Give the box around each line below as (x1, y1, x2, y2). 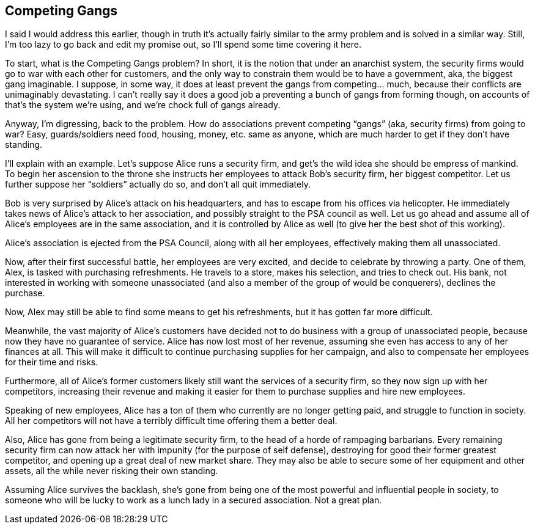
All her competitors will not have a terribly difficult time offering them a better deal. (5, 415, 338, 426)
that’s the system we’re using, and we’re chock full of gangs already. (5, 100, 281, 111)
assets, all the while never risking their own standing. (5, 465, 218, 476)
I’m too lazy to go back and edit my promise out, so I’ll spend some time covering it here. (5, 39, 361, 50)
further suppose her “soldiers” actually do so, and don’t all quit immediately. (5, 179, 311, 190)
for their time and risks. (5, 357, 98, 368)
